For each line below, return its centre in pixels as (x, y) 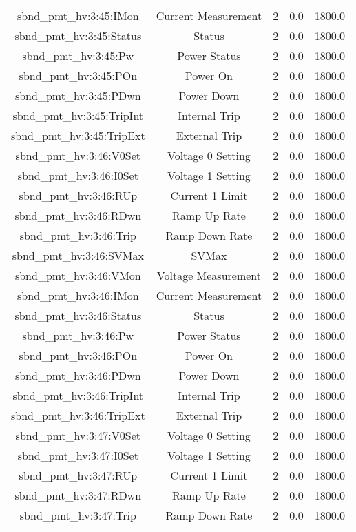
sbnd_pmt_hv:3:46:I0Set (78, 175)
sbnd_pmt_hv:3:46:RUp (78, 195)
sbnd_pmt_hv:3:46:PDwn (78, 375)
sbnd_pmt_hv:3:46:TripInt (78, 395)
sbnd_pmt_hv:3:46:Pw (78, 335)
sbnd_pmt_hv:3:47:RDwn (78, 495)
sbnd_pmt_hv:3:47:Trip (78, 515)
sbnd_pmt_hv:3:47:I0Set (78, 455)
